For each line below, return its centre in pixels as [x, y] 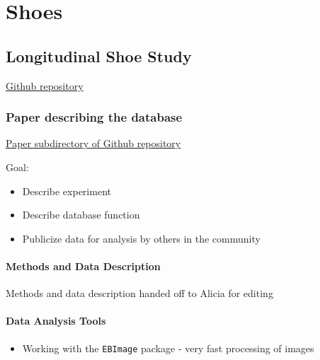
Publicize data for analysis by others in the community [141, 238]
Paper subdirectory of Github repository [93, 143]
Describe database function [81, 215]
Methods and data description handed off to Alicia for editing [139, 293]
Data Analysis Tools [56, 321]
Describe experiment [67, 191]
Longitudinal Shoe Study [99, 56]
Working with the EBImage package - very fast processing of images [168, 348]
